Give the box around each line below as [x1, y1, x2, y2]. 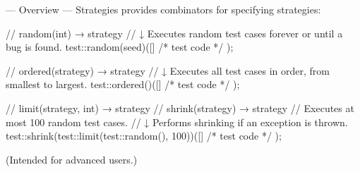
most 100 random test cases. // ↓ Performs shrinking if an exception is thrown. [6, 114, 348, 129]
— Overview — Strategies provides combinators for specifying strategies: [6, 2, 321, 16]
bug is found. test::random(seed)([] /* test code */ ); [6, 39, 234, 54]
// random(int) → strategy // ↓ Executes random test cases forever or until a [6, 25, 343, 40]
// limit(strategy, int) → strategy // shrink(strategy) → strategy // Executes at [6, 100, 354, 115]
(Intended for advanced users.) [6, 152, 138, 166]
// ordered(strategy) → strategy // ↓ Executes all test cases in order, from [6, 63, 330, 78]
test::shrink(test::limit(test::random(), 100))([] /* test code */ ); [6, 128, 282, 143]
